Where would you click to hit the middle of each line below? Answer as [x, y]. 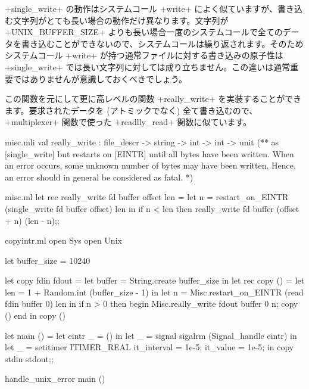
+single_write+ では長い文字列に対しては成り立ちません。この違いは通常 [148, 66]
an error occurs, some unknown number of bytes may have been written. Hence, [150, 165]
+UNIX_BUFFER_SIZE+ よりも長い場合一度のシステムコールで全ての [144, 32]
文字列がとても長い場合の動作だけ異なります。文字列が [121, 20]
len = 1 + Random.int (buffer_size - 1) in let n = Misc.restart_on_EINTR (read [154, 292]
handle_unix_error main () [55, 379]
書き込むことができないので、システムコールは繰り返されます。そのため [162, 43]
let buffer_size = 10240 [48, 260]
